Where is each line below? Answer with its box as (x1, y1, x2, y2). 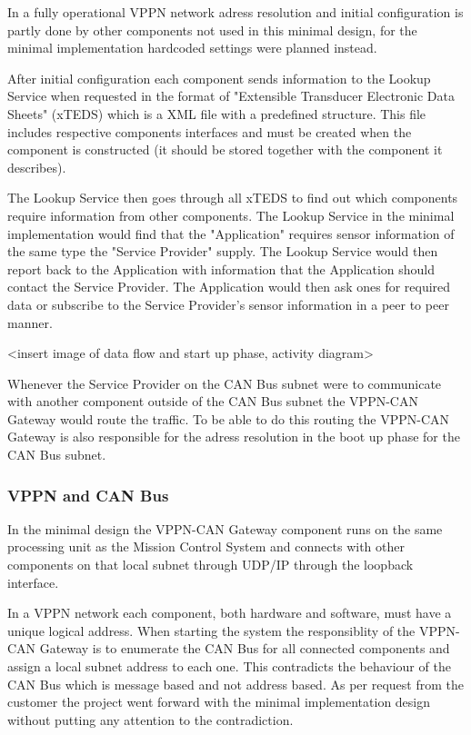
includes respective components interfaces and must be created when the (7, 122, 412, 141)
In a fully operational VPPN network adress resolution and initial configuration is (7, 3, 464, 21)
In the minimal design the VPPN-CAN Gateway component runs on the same (7, 519, 443, 538)
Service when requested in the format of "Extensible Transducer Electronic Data (7, 86, 456, 105)
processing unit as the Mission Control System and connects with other (7, 537, 405, 556)
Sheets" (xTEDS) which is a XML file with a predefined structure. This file (7, 104, 426, 123)
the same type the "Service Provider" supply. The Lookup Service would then (7, 242, 438, 261)
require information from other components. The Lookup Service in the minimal (7, 205, 455, 224)
